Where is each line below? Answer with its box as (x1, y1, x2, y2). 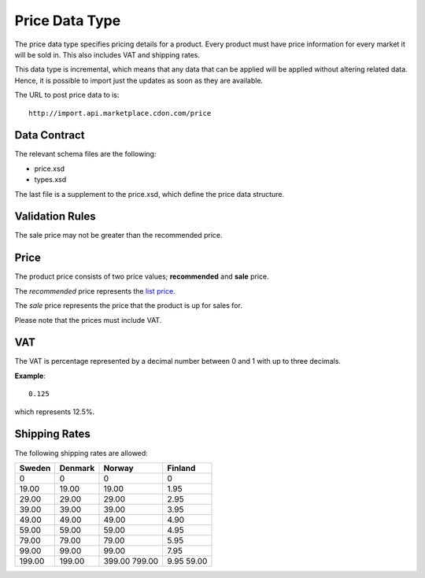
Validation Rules (14, 209, 96, 224)
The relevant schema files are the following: (14, 150, 157, 159)
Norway (103, 462, 134, 473)
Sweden (19, 462, 51, 473)
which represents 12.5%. (14, 406, 95, 417)
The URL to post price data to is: (14, 91, 120, 100)
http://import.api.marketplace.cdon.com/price (28, 109, 212, 117)
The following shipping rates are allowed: (14, 448, 149, 458)
